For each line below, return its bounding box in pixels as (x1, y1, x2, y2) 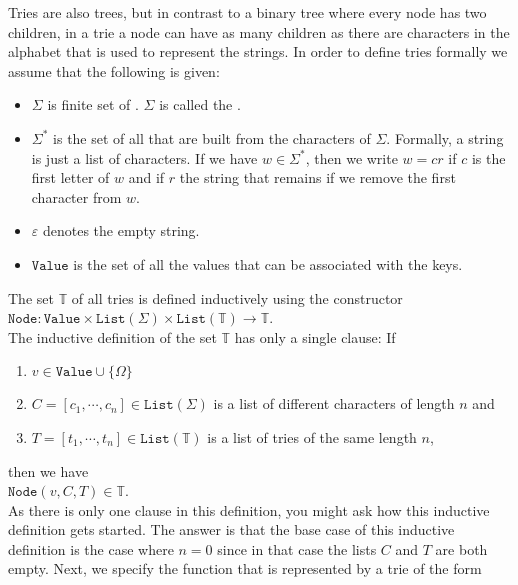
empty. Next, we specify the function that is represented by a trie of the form (8, 558, 482, 579)
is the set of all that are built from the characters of (53, 127, 371, 148)
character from (31, 186, 122, 207)
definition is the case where (8, 538, 174, 559)
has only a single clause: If (234, 326, 396, 347)
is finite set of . (47, 94, 139, 115)
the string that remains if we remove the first (179, 167, 456, 188)
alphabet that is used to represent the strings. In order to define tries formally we (8, 41, 508, 62)
